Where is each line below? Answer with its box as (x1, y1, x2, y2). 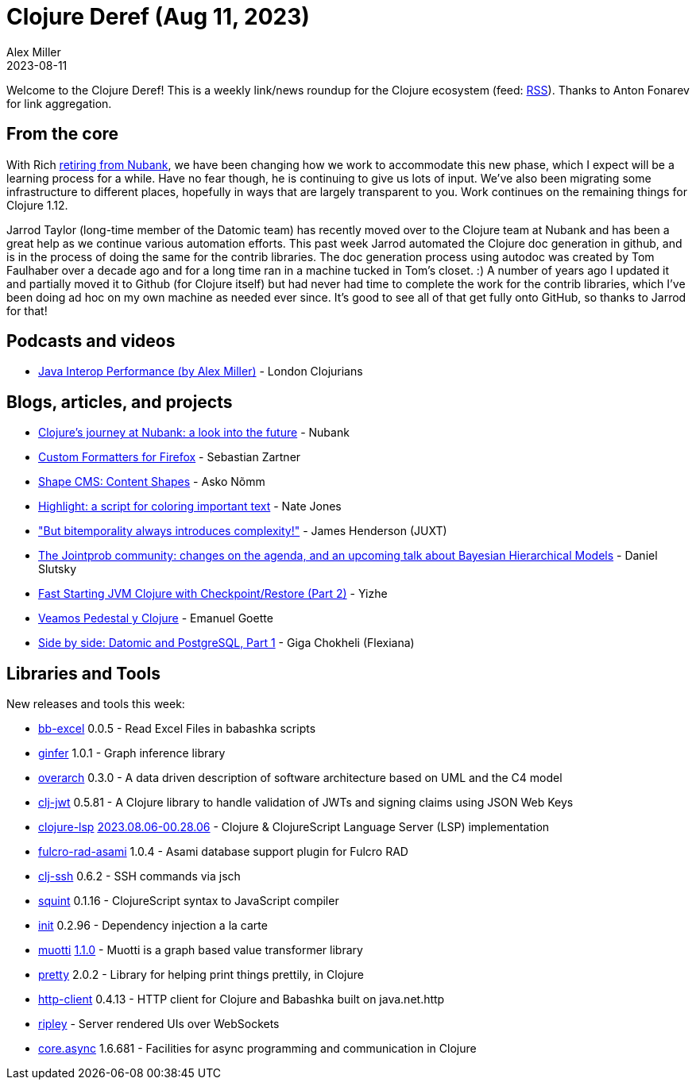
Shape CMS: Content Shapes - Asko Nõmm (38, 475, 265, 489)
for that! (6, 303, 48, 318)
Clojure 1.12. (6, 198, 68, 212)
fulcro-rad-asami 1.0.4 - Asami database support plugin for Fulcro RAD (38, 845, 408, 859)
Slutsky (38, 562, 77, 576)
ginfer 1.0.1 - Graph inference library (38, 746, 226, 761)
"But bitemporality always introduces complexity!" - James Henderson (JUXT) (38, 524, 447, 538)
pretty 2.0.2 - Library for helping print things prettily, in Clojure (38, 968, 364, 982)
